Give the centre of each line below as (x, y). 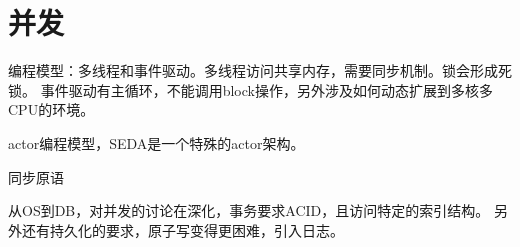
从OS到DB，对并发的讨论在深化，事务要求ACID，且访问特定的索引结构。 (249, 210)
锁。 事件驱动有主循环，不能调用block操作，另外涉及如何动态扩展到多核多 (250, 89)
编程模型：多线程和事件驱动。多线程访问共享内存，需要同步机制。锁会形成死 (260, 70)
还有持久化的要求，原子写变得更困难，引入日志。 (182, 229)
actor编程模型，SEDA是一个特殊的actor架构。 (156, 142)
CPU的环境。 (51, 109)
